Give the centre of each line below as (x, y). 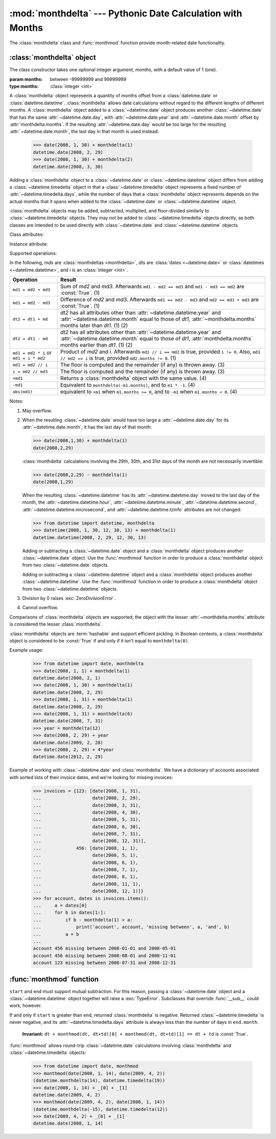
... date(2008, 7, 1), (86, 870)
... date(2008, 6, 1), (86, 862)
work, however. (26, 1005)
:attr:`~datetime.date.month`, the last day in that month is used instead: (84, 132)
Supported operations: (33, 253)
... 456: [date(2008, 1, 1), (86, 848)
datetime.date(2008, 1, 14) (68, 1123)
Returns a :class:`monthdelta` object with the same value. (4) (133, 378)
